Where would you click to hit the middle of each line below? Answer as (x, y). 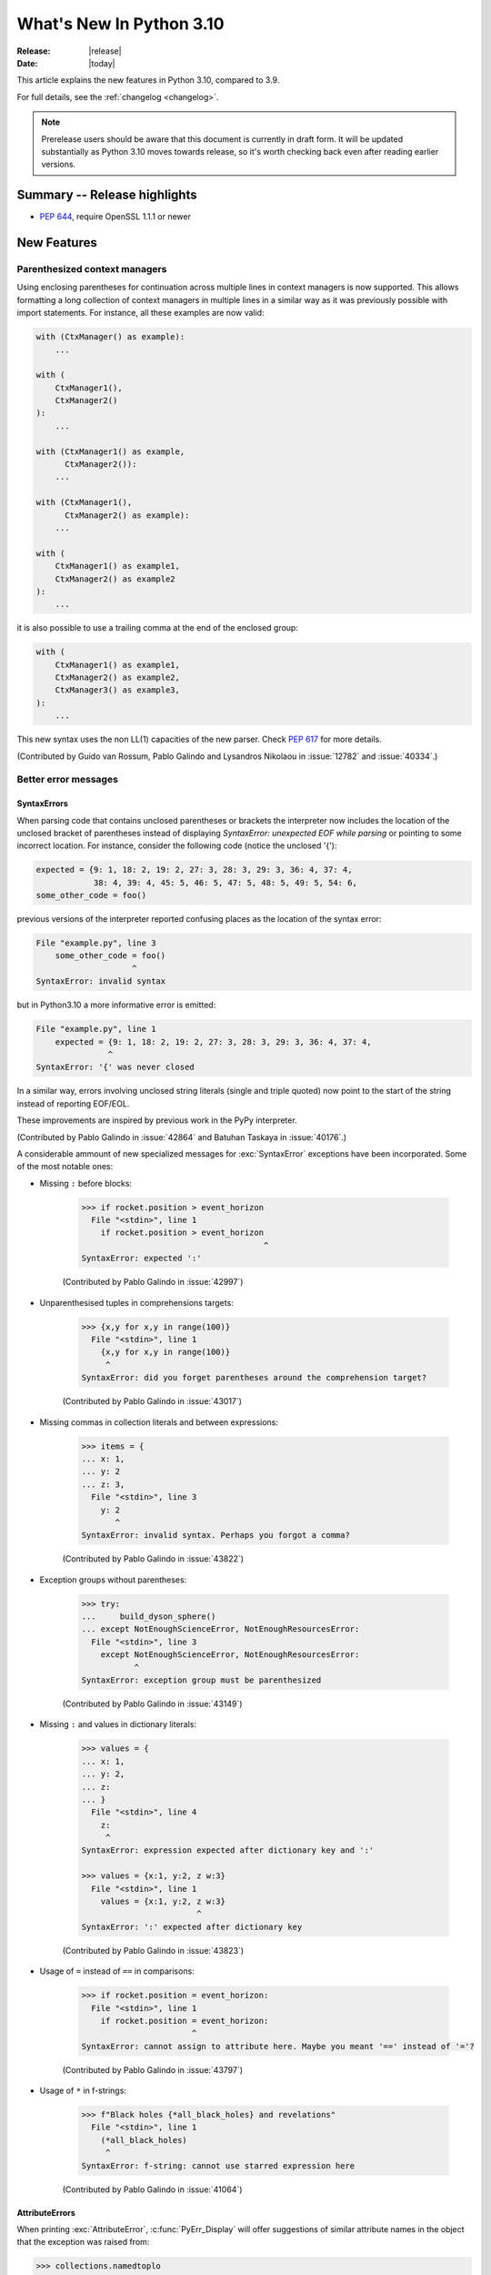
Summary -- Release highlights (107, 195)
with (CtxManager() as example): (110, 337)
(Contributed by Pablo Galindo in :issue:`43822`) (153, 1559)
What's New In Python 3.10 (120, 24)
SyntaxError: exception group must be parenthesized (201, 1680)
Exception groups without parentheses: (113, 1580)
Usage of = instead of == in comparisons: (117, 1971)
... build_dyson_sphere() (149, 1617)
